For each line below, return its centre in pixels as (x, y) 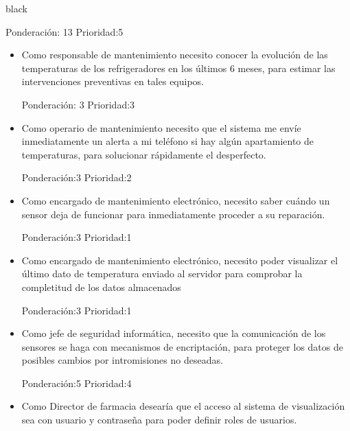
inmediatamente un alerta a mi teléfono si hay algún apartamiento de (168, 141)
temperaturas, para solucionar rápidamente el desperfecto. (144, 154)
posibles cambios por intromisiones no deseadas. (122, 360)
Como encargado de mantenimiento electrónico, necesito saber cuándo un (176, 200)
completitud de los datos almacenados (101, 287)
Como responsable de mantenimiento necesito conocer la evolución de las (175, 55)
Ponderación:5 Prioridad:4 (77, 383)
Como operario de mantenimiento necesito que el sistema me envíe (161, 127)
